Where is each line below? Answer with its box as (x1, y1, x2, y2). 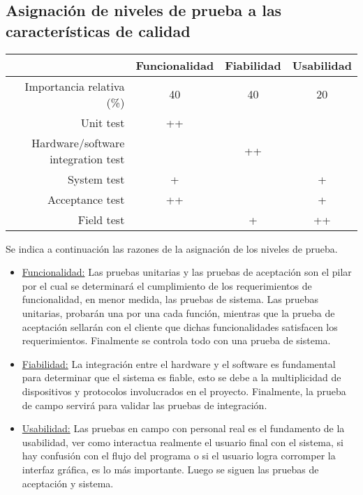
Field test (77, 211, 125, 228)
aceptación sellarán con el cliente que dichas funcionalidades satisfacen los (22, 319, 338, 334)
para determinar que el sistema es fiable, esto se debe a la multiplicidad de (22, 370, 341, 385)
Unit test (80, 114, 125, 131)
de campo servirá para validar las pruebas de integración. (22, 397, 267, 412)
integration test (50, 150, 125, 167)
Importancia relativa (24, 77, 125, 94)
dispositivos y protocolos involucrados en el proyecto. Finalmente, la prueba (22, 383, 346, 398)
